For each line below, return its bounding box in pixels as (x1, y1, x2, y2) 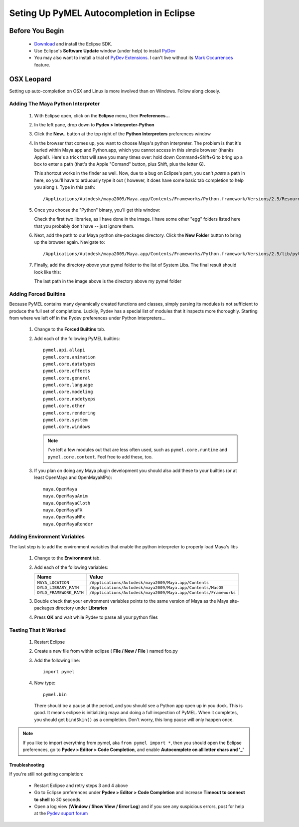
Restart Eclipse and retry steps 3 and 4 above (34, 782, 128, 789)
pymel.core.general (43, 375, 91, 381)
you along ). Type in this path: (34, 184, 96, 190)
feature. (34, 61, 51, 67)
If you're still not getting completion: (9, 771, 84, 777)
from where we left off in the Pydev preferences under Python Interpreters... (9, 315, 166, 321)
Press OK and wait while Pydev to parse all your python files (34, 614, 158, 620)
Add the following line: (34, 657, 80, 663)
